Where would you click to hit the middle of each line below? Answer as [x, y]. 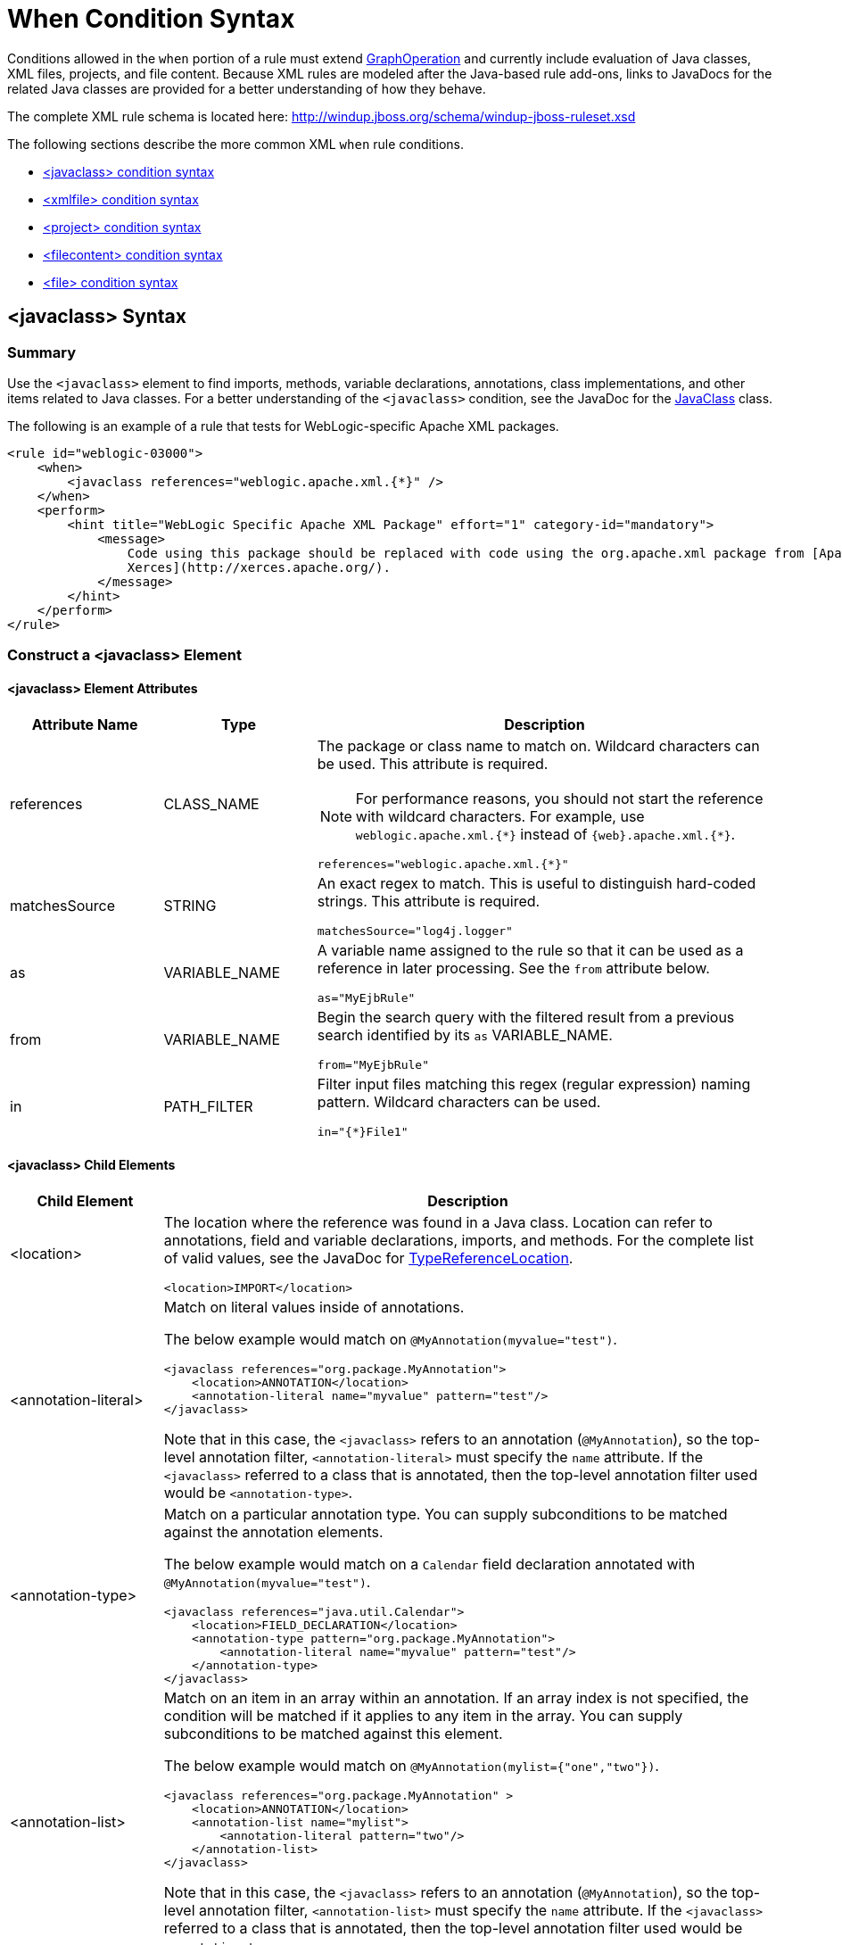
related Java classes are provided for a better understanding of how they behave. [247, 88]
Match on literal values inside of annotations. [314, 1307]
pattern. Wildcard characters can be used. [459, 1101]
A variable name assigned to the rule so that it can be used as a [530, 950]
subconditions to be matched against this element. [333, 1733]
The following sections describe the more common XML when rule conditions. [235, 144]
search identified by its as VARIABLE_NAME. [465, 1035]
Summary [42, 352]
